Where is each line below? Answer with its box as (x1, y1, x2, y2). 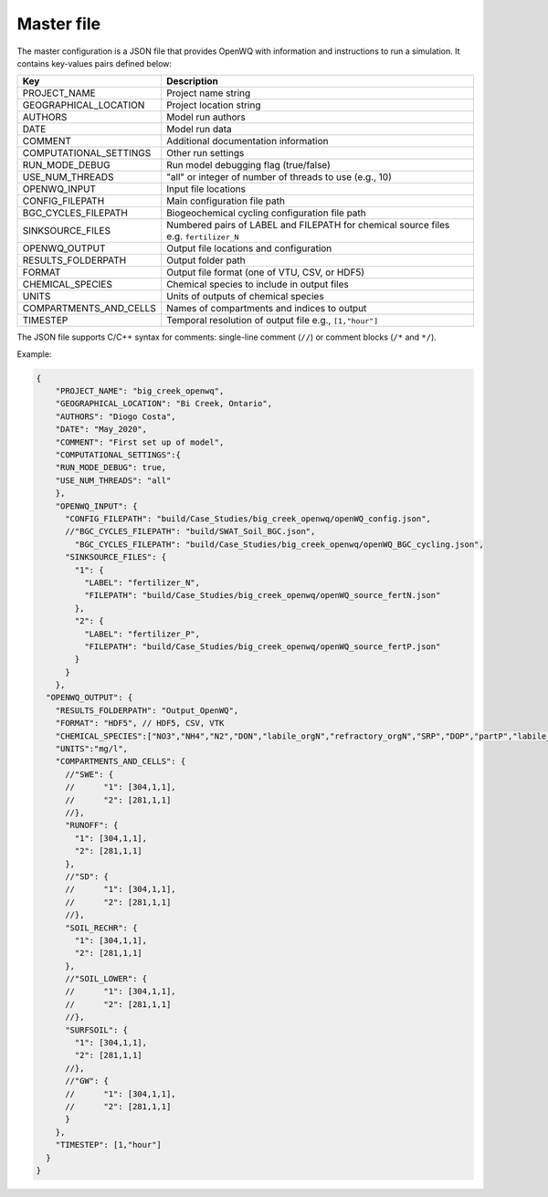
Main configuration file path (165, 194, 285, 207)
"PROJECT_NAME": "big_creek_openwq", (55, 386, 225, 396)
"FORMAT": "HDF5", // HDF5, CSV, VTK (55, 718, 225, 729)
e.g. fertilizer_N (165, 230, 239, 243)
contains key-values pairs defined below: (16, 58, 173, 68)
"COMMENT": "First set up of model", (55, 436, 225, 447)
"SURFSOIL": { (65, 1024, 128, 1035)
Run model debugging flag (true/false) (165, 159, 331, 172)
